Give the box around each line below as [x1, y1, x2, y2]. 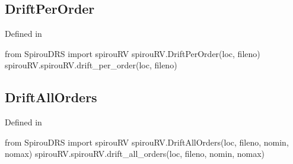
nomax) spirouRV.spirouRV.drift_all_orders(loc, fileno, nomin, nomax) [5, 147, 265, 160]
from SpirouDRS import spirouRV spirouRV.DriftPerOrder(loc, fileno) [5, 47, 260, 59]
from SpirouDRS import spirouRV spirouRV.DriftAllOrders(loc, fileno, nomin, [5, 135, 289, 148]
